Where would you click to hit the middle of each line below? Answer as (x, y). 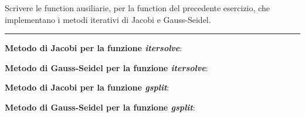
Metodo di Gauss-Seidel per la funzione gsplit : (100, 107)
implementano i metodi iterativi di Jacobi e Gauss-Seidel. (108, 19)
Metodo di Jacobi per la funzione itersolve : (94, 48)
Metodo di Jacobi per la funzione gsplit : (87, 87)
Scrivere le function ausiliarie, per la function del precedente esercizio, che (137, 8)
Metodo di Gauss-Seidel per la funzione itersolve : (106, 67)
